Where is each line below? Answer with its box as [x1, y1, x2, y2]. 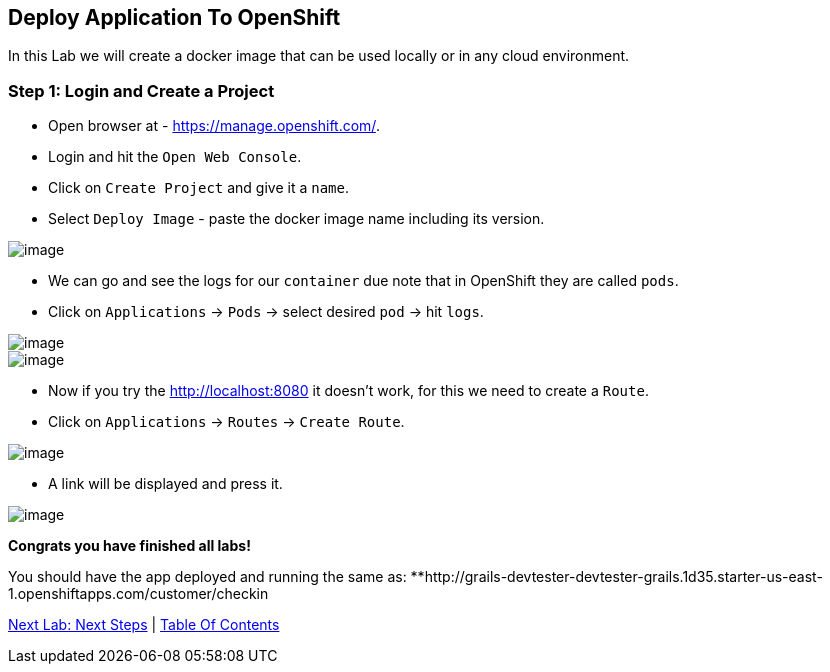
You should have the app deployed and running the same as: [8, 568, 407, 586]
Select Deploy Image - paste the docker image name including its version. [48, 210, 545, 228]
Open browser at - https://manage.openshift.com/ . [48, 117, 380, 135]
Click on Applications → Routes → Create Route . [48, 413, 405, 431]
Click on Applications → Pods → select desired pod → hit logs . [48, 303, 484, 321]
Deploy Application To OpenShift [8, 5, 341, 30]
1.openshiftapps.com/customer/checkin [8, 585, 269, 603]
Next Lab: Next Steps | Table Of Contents [8, 616, 280, 634]
